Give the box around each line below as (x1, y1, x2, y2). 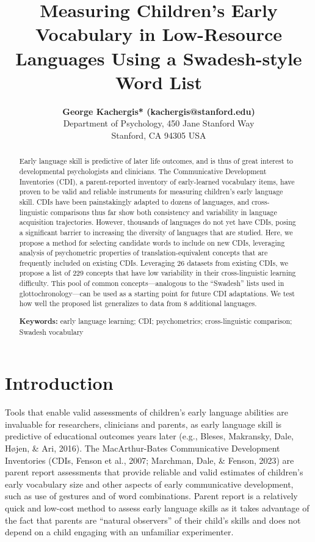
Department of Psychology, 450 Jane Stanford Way (63, 117, 255, 130)
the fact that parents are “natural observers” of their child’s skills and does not (5, 513, 301, 526)
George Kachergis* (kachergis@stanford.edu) (62, 104, 255, 117)
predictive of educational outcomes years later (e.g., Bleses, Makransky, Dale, (5, 430, 294, 442)
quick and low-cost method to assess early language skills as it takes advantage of (5, 502, 310, 514)
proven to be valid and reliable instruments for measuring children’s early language (19, 186, 283, 197)
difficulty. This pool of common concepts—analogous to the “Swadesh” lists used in (19, 278, 284, 288)
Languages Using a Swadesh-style (15, 45, 302, 70)
